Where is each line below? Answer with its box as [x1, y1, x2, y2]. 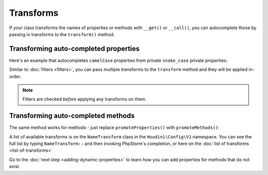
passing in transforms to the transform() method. [9, 31, 115, 37]
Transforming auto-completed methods [9, 112, 135, 120]
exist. [9, 164, 20, 170]
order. [9, 73, 22, 79]
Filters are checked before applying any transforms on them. [22, 96, 146, 102]
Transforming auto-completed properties [9, 44, 140, 53]
